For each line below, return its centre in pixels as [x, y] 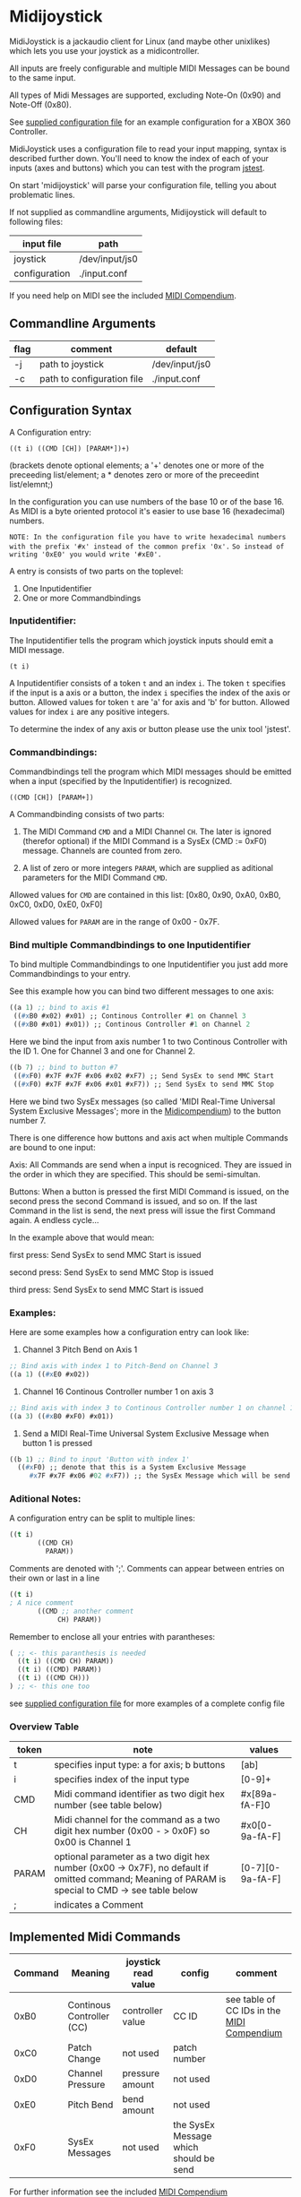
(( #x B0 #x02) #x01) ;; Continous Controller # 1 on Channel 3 [129, 1016]
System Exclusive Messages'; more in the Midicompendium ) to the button [145, 1111]
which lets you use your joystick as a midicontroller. [104, 50]
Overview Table [44, 1727]
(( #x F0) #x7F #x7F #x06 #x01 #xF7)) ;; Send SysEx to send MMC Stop [144, 1084]
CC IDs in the [253, 2011]
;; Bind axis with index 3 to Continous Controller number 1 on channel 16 [154, 1408]
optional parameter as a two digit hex [132, 1857]
